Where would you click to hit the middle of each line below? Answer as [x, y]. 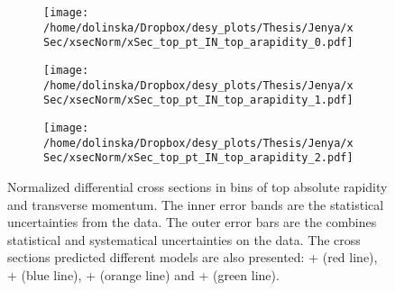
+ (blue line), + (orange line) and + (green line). [143, 274]
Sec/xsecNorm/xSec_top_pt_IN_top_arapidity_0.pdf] [198, 43]
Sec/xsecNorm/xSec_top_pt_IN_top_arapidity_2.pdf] [198, 158]
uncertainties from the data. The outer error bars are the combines [192, 222]
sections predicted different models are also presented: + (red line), [193, 257]
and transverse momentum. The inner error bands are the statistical [196, 204]
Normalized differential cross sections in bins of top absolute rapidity [197, 186]
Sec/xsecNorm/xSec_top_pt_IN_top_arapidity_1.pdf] [198, 100]
